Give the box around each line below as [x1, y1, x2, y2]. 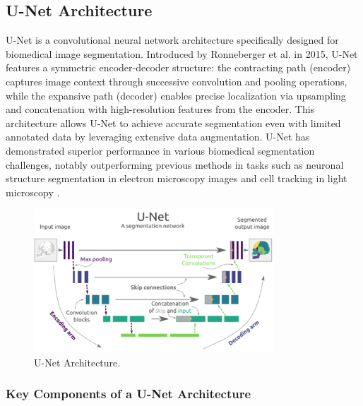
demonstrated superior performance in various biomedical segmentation [6, 143, 315, 157]
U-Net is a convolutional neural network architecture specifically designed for [6, 32, 339, 47]
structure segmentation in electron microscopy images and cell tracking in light [6, 171, 347, 186]
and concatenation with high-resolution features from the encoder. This [6, 102, 315, 117]
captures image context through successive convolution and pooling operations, [6, 73, 347, 88]
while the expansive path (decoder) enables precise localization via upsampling [6, 88, 346, 102]
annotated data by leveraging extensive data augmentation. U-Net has [6, 129, 310, 144]
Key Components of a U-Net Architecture [6, 385, 251, 402]
